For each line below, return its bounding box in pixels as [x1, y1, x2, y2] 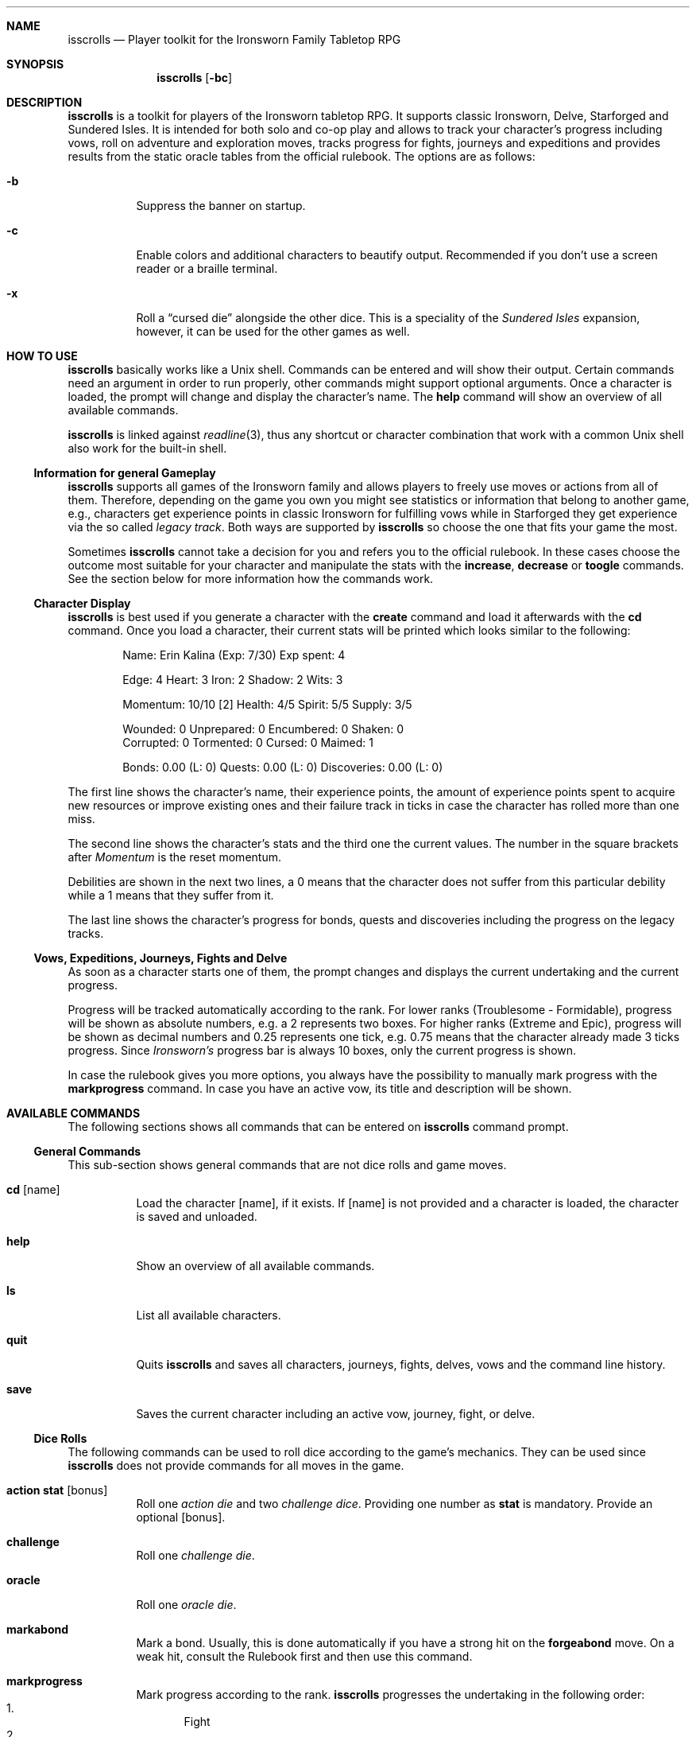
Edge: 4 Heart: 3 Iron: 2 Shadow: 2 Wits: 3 [122, 673, 343, 686]
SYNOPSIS [6, 57, 64, 71]
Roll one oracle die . [136, 1598, 237, 1611]
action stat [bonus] [6, 1483, 108, 1497]
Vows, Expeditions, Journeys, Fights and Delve [33, 951, 288, 965]
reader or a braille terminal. [136, 262, 278, 275]
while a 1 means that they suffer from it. [68, 888, 274, 902]
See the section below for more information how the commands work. [68, 572, 434, 585]
